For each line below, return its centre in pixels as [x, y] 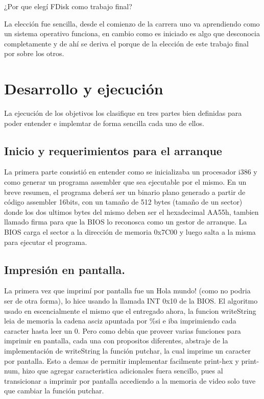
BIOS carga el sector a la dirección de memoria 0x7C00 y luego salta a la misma [130, 232]
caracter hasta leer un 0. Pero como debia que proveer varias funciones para [123, 330]
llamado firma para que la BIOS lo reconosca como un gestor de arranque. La [126, 222]
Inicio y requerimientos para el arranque [113, 150]
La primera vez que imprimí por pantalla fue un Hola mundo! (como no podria [127, 291]
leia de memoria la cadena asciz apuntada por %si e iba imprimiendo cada [120, 321]
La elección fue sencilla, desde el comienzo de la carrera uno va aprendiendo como [132, 23]
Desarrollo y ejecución [84, 89]
